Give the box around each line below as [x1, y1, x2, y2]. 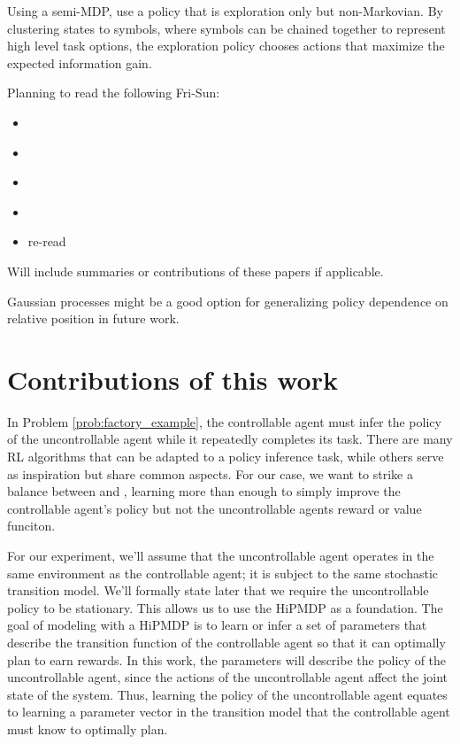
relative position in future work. [7, 309, 180, 328]
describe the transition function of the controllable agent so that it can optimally [7, 632, 446, 651]
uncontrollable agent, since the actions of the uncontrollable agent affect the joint [7, 668, 448, 686]
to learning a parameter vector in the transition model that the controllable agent [7, 702, 450, 721]
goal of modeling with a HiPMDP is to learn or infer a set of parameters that [7, 616, 427, 634]
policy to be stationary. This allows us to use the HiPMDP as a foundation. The [7, 598, 443, 616]
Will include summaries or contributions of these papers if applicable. [7, 261, 384, 280]
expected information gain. [7, 53, 152, 72]
